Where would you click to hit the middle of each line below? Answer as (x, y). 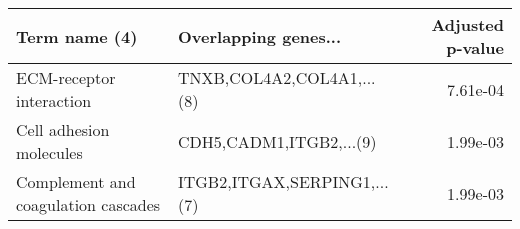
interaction (54, 100)
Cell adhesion (63, 129)
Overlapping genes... (259, 36)
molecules (49, 152)
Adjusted (467, 24)
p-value (475, 47)
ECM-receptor (66, 77)
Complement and (76, 181)
